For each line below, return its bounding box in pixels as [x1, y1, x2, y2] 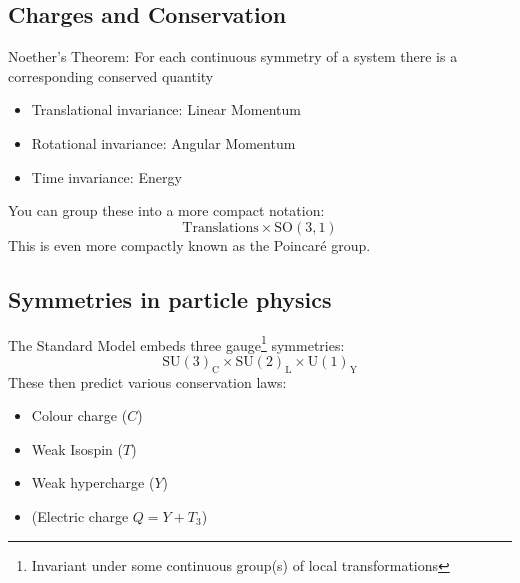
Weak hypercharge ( [31, 472, 155, 493]
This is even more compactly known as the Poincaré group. [8, 234, 371, 255]
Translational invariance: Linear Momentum [31, 99, 301, 120]
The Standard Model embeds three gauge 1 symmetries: [8, 331, 345, 355]
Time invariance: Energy [31, 166, 182, 187]
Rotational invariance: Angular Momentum [31, 132, 296, 153]
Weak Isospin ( [31, 438, 123, 459]
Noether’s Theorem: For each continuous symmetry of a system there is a [8, 46, 458, 67]
